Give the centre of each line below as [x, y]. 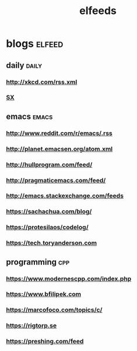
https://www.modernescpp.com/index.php [69, 278]
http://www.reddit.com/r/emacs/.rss [59, 133]
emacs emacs [29, 116]
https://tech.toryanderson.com [52, 243]
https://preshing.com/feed [45, 342]
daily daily [24, 65]
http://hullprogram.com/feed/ [49, 164]
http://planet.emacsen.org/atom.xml [59, 149]
